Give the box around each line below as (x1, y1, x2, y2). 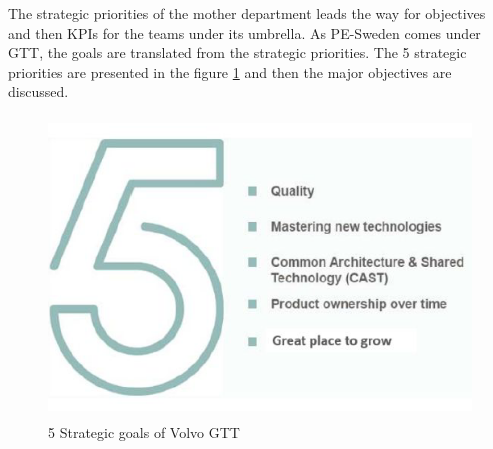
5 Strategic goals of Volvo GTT (48, 421, 240, 442)
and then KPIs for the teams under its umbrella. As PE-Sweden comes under (8, 22, 481, 43)
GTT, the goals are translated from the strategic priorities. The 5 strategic (8, 42, 467, 63)
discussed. (8, 81, 69, 102)
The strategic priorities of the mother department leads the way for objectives (8, 3, 486, 23)
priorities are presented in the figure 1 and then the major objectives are (8, 61, 452, 82)
